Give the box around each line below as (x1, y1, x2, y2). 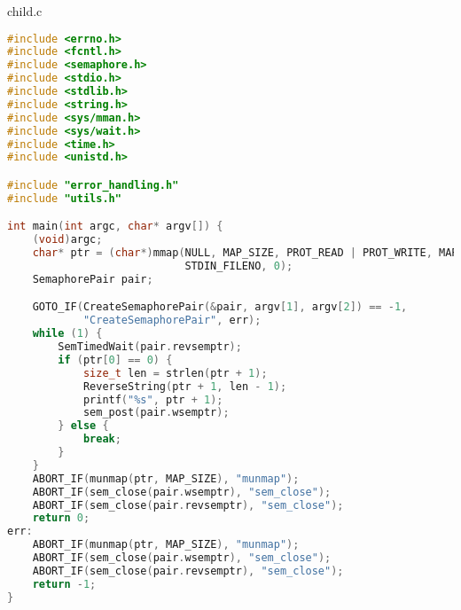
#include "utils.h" (7, 192, 121, 205)
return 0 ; (32, 512, 90, 525)
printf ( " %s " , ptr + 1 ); (82, 393, 223, 406)
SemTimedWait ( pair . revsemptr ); (58, 340, 242, 354)
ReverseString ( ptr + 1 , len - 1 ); (82, 379, 287, 393)
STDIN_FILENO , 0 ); (184, 260, 293, 273)
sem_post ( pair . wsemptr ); (82, 406, 230, 419)
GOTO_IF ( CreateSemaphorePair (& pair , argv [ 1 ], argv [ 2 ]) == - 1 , (32, 301, 408, 314)
